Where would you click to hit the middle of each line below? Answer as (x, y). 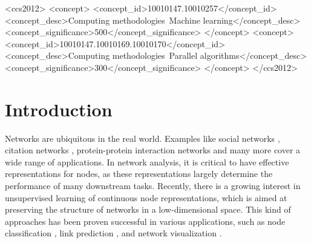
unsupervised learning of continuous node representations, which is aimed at (146, 197)
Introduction (59, 109)
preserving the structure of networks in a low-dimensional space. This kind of (148, 209)
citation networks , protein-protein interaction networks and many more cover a (153, 150)
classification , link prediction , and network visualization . (113, 233)
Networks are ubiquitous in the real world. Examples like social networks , (142, 138)
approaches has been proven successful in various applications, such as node (145, 221)
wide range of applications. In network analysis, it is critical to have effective (147, 161)
